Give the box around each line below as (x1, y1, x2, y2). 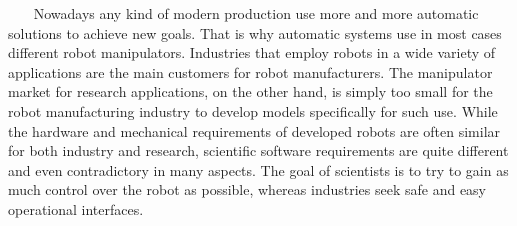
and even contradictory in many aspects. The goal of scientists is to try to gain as (8, 159, 509, 180)
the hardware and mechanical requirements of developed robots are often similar (8, 120, 501, 141)
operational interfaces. (8, 198, 144, 219)
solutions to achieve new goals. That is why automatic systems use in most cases (8, 22, 502, 43)
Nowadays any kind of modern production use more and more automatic (33, 3, 479, 23)
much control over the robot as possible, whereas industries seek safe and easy (8, 179, 487, 200)
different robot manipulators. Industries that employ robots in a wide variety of (8, 42, 496, 63)
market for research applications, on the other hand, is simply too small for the (8, 81, 493, 102)
